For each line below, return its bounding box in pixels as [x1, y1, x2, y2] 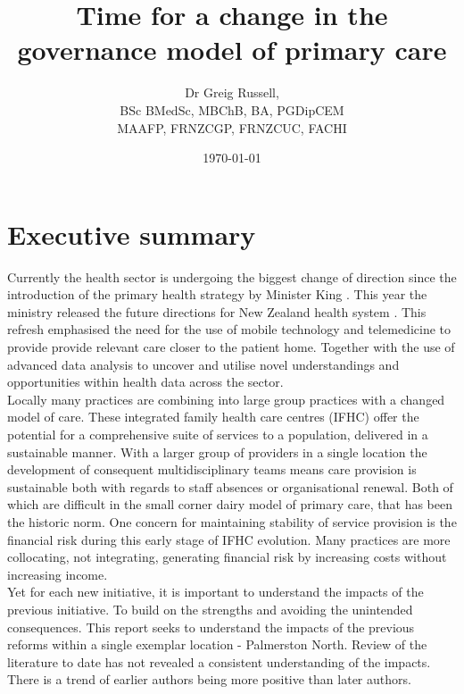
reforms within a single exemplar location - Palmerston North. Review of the [7, 635, 427, 654]
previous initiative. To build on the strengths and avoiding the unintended [7, 599, 413, 618]
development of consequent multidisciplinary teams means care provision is [7, 460, 417, 479]
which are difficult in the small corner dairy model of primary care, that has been [7, 495, 452, 514]
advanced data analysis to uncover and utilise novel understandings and [7, 355, 400, 373]
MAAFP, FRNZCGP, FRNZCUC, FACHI [117, 118, 347, 137]
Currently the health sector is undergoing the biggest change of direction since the [7, 267, 457, 286]
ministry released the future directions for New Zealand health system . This [7, 302, 427, 321]
